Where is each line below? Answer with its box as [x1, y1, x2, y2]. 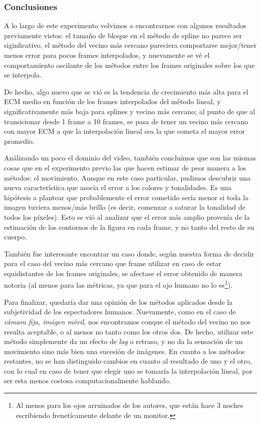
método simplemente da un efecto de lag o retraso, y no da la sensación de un [4, 336, 243, 347]
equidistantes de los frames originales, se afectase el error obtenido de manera [4, 268, 242, 278]
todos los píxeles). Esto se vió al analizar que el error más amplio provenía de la [4, 211, 250, 222]
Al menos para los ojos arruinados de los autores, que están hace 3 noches [16, 400, 243, 410]
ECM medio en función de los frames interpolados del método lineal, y [4, 96, 221, 107]
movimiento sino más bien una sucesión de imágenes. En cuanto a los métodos [4, 346, 245, 356]
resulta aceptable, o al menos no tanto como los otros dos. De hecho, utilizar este [4, 326, 253, 336]
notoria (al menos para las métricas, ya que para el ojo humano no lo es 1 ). [4, 278, 233, 290]
